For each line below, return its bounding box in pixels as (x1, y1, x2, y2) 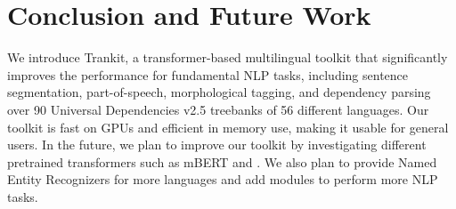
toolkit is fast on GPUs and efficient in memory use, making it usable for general (7, 117, 449, 136)
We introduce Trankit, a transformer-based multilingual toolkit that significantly (7, 48, 448, 67)
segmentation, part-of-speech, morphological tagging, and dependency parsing (7, 83, 431, 101)
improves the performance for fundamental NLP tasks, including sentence (7, 65, 409, 84)
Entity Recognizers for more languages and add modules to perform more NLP (7, 170, 438, 189)
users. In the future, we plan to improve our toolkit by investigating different (7, 135, 427, 154)
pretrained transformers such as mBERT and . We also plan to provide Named (7, 152, 437, 171)
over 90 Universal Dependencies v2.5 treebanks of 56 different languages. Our (7, 100, 429, 118)
